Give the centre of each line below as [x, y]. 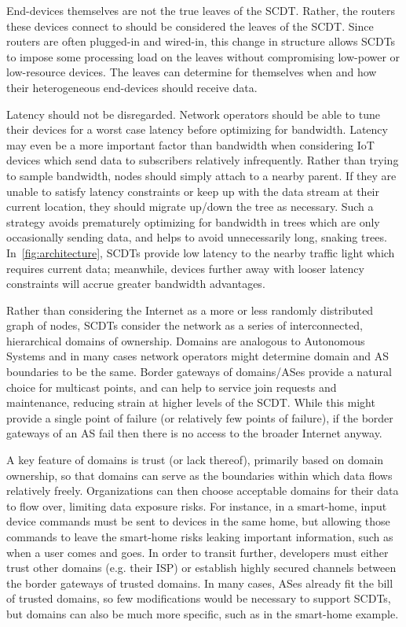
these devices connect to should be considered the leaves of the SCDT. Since [190, 26]
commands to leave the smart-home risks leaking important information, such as [200, 537]
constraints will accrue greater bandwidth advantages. [136, 284]
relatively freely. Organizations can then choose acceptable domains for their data [203, 491]
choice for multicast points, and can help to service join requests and [172, 387]
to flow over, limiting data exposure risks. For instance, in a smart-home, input [197, 505]
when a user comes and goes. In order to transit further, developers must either [198, 552]
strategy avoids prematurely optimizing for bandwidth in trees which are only [193, 221]
